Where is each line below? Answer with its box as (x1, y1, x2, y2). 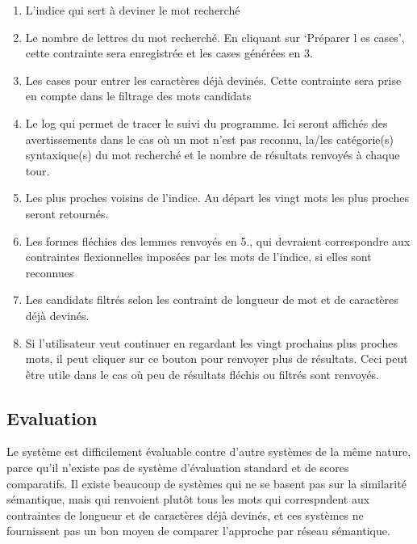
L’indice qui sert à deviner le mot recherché (25, 2, 240, 18)
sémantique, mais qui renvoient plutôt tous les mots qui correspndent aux (6, 491, 370, 508)
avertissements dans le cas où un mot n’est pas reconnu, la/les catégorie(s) (25, 130, 394, 147)
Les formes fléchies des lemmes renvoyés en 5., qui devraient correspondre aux (25, 232, 411, 249)
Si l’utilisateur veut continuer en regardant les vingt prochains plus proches (25, 334, 398, 351)
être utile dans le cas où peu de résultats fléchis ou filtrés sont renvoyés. (25, 365, 380, 382)
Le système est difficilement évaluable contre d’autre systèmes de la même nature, (6, 443, 411, 460)
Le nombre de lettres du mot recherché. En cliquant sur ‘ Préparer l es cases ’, (25, 28, 405, 45)
